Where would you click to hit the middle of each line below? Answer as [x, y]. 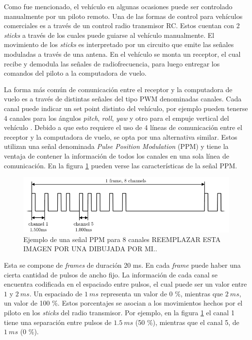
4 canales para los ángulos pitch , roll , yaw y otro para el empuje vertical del [117, 118]
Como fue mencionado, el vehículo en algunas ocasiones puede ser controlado [118, 6]
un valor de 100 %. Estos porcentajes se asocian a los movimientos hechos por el [123, 303]
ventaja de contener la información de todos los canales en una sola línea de [117, 155]
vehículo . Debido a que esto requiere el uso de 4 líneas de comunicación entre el [123, 127]
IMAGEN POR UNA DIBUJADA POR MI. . [90, 249]
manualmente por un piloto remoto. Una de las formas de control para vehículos [123, 16]
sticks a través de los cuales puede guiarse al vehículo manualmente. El [109, 35]
